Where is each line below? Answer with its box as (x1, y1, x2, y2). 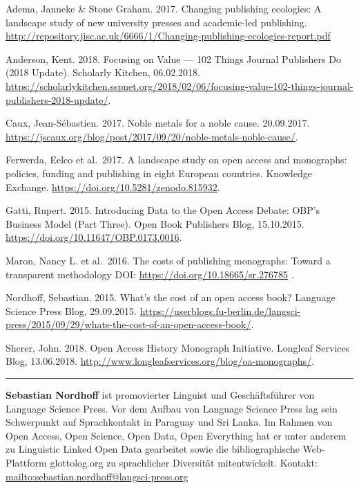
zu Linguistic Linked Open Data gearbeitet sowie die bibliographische (6, 442, 300, 456)
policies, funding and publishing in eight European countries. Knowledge (6, 165, 312, 180)
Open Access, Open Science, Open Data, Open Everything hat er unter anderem (6, 428, 347, 442)
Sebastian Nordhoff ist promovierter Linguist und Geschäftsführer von (6, 388, 315, 402)
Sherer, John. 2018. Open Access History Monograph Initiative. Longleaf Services (6, 340, 350, 354)
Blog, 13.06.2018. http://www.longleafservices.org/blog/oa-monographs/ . (6, 354, 315, 368)
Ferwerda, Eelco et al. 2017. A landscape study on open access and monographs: (6, 152, 347, 167)
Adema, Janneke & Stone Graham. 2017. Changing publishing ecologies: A (6, 1, 322, 15)
